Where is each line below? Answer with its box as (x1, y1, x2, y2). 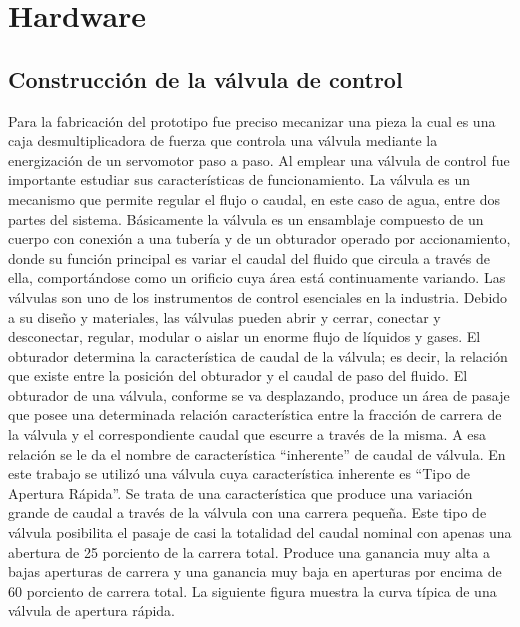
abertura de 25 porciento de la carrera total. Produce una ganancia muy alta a (8, 541, 490, 562)
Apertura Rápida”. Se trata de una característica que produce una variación (8, 482, 473, 503)
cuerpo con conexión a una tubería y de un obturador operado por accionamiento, (8, 228, 511, 249)
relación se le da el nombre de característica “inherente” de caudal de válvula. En (8, 443, 506, 464)
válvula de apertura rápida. (8, 600, 175, 621)
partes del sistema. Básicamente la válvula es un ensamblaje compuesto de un (8, 208, 484, 229)
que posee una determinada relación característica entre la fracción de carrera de (8, 404, 502, 425)
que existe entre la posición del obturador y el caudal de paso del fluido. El (8, 365, 468, 386)
